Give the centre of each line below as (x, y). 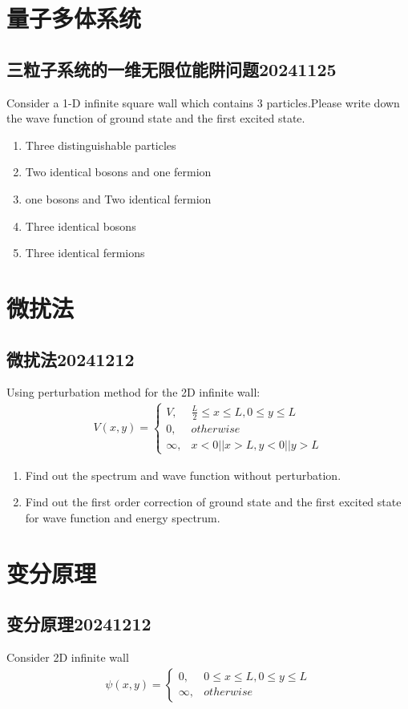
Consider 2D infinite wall (68, 657)
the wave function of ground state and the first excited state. (156, 118)
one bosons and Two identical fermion (118, 198)
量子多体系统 (74, 18)
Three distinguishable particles (101, 145)
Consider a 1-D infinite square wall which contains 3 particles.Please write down (203, 102)
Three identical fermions (85, 253)
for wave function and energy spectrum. (123, 518)
